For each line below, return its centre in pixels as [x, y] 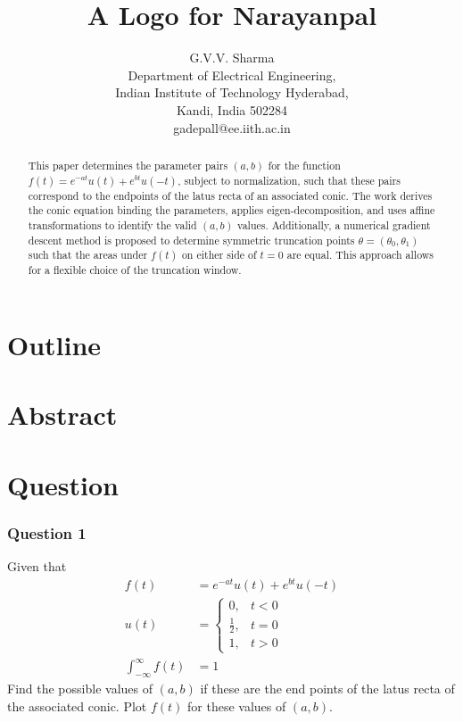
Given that [37, 566]
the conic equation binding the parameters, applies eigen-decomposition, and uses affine [231, 210]
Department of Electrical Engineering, [232, 75]
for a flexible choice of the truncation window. [135, 270]
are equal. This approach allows [360, 255]
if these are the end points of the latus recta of [327, 689]
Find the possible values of [80, 689]
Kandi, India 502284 [232, 109]
